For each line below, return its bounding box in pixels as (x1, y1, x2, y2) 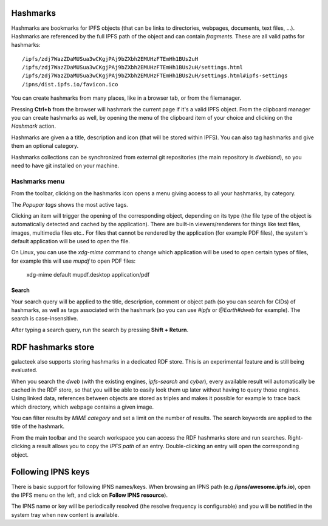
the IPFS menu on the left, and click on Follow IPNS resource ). (11, 491, 168, 499)
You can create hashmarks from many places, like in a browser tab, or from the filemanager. (11, 94, 242, 102)
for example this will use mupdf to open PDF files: (11, 257, 136, 265)
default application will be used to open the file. (11, 238, 131, 245)
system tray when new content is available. (11, 511, 120, 518)
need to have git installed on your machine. (11, 162, 120, 169)
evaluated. (11, 367, 38, 374)
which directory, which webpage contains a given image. (11, 403, 154, 410)
